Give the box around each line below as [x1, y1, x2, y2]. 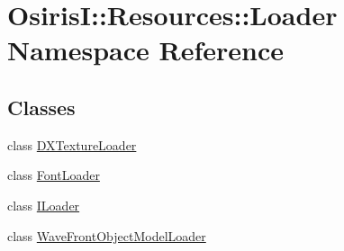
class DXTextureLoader [7, 135, 137, 154]
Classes [7, 93, 76, 121]
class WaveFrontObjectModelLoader [7, 226, 206, 245]
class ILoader [7, 195, 80, 214]
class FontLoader [7, 166, 100, 184]
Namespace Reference [7, 31, 284, 68]
